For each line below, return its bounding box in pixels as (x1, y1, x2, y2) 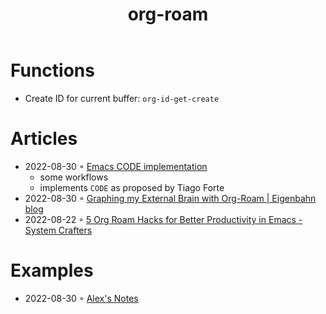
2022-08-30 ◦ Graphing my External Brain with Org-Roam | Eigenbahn (24, 192, 317, 204)
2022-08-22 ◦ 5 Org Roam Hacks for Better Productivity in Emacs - (24, 213, 303, 225)
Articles (10, 128, 78, 150)
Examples (10, 259, 94, 282)
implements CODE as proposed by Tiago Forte (39, 181, 225, 193)
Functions (10, 59, 95, 82)
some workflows (39, 171, 109, 183)
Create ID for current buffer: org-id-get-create (24, 92, 220, 104)
